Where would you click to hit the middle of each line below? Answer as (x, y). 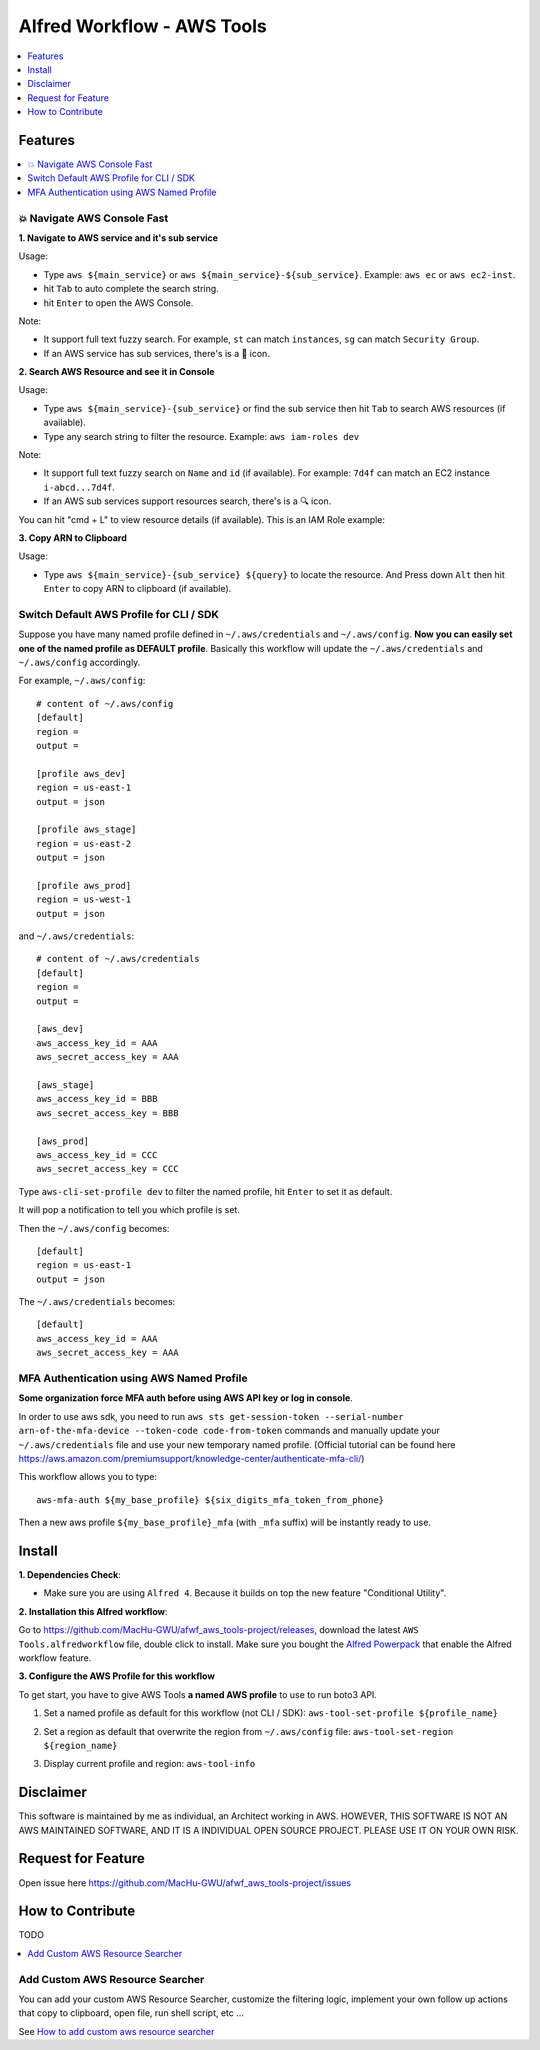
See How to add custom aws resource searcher (116, 2031)
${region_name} (81, 1745)
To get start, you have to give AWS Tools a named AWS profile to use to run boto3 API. (197, 1694)
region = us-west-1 (84, 899)
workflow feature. (55, 1657)
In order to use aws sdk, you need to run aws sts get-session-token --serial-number (211, 1416)
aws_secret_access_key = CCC (107, 1169)
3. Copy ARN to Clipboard (72, 537)
